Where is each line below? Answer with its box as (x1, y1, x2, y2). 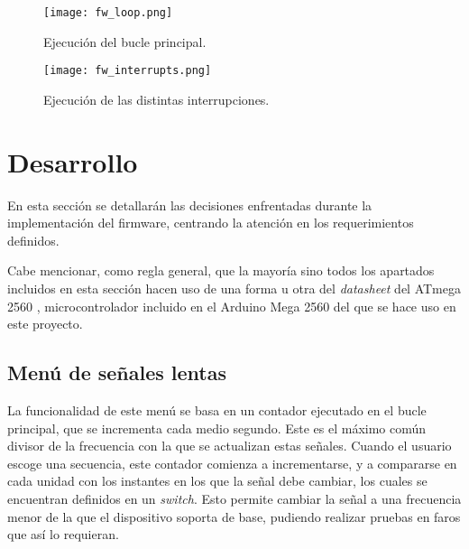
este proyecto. (7, 314, 83, 333)
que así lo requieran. (7, 525, 119, 544)
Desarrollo (7, 143, 138, 180)
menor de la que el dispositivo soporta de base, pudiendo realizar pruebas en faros (7, 507, 461, 526)
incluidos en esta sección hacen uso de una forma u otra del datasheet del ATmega (7, 279, 461, 297)
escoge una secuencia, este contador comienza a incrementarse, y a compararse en (7, 453, 457, 472)
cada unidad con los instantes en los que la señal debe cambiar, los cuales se (7, 471, 428, 490)
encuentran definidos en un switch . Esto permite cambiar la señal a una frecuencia (7, 489, 462, 507)
